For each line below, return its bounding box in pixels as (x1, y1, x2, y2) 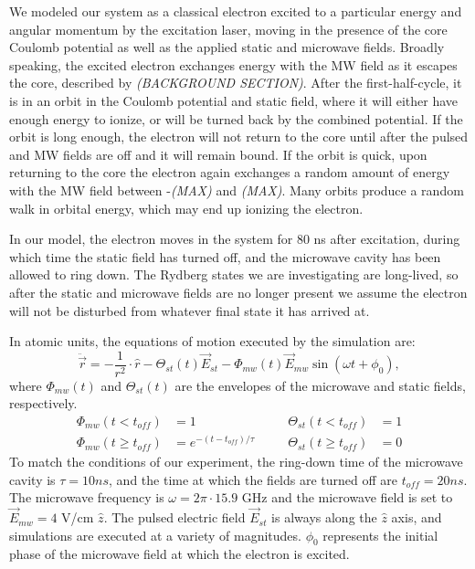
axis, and (391, 508, 442, 527)
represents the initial (322, 525, 438, 544)
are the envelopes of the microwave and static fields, (174, 375, 466, 395)
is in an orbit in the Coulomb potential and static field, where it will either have (9, 90, 459, 110)
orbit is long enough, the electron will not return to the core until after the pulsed (9, 127, 469, 146)
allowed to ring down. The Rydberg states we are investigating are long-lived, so (9, 265, 459, 284)
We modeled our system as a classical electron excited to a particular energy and (9, 2, 462, 20)
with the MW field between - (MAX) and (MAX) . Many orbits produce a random (9, 180, 464, 199)
